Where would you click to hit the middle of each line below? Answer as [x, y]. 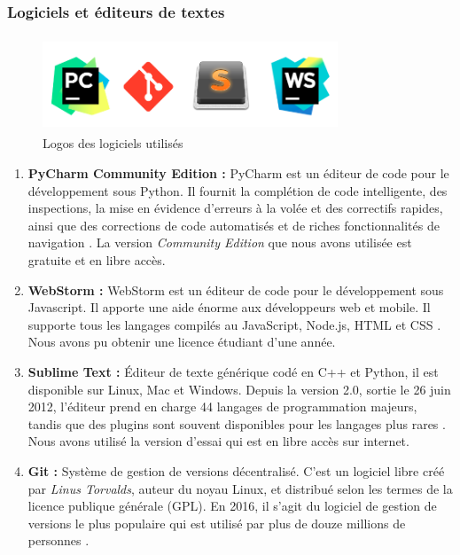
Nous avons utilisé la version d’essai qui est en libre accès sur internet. [218, 441]
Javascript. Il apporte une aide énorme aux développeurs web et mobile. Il [229, 307]
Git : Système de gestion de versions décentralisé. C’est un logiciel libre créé [236, 470]
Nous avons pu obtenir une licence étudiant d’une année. [182, 342]
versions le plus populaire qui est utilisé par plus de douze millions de [217, 523]
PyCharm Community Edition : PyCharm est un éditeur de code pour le [238, 173]
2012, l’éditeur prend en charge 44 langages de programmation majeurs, [222, 406]
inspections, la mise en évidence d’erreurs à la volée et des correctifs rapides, [235, 208]
